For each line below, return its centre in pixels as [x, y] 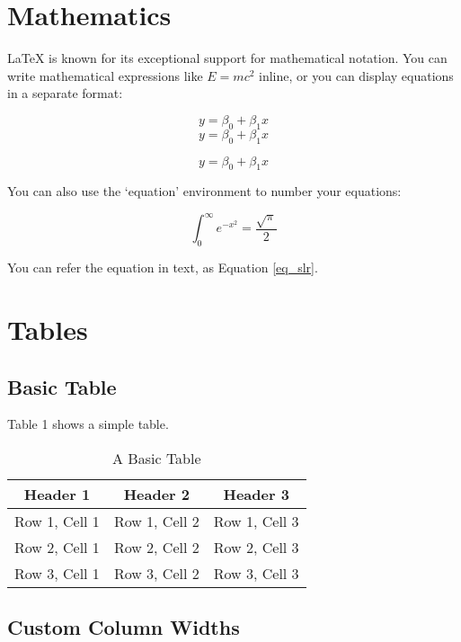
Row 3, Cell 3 [256, 573]
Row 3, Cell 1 [57, 573]
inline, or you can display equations [356, 75]
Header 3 [256, 494]
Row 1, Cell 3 [256, 521]
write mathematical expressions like [105, 75]
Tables [48, 329]
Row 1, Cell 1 [57, 521]
